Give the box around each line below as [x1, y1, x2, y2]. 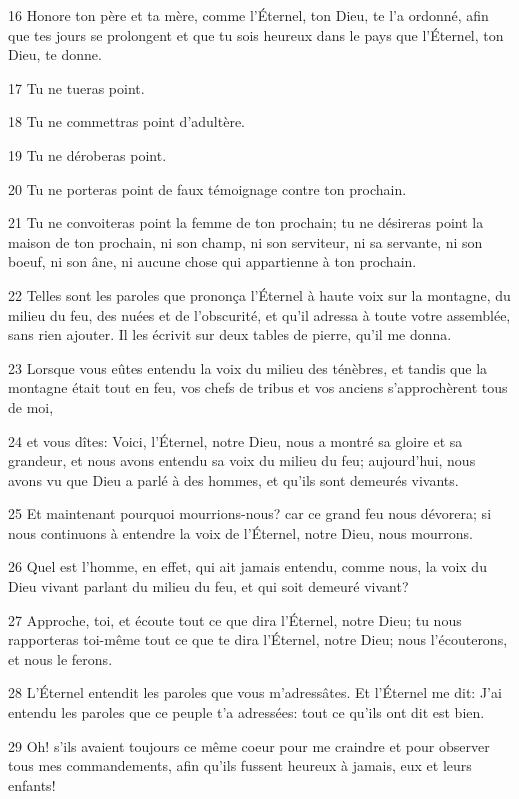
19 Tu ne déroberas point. [8, 144, 167, 165]
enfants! [8, 774, 56, 795]
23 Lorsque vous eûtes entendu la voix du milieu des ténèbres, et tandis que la [8, 357, 488, 378]
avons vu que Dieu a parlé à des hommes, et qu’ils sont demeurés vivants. [8, 469, 459, 490]
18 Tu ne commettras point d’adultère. [8, 111, 245, 132]
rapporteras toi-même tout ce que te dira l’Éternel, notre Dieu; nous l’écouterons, [8, 629, 508, 650]
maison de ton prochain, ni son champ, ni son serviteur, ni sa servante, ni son [8, 231, 483, 252]
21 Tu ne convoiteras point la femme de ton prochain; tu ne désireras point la [8, 212, 484, 233]
